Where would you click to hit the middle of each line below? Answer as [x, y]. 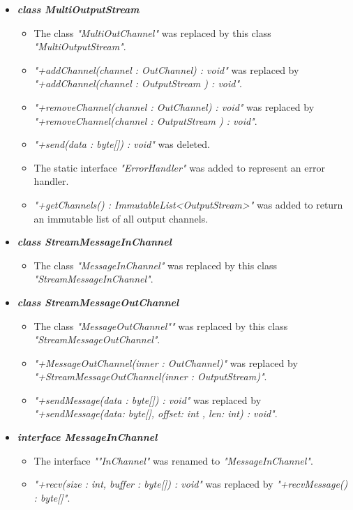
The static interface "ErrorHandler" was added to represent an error [179, 167]
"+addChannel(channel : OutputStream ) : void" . [138, 83]
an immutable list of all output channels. [121, 218]
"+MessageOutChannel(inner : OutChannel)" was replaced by [166, 362]
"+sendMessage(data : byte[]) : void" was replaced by [148, 399]
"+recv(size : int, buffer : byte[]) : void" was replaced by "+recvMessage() [191, 484]
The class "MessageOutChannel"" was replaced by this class [161, 325]
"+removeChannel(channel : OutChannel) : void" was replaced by [174, 106]
